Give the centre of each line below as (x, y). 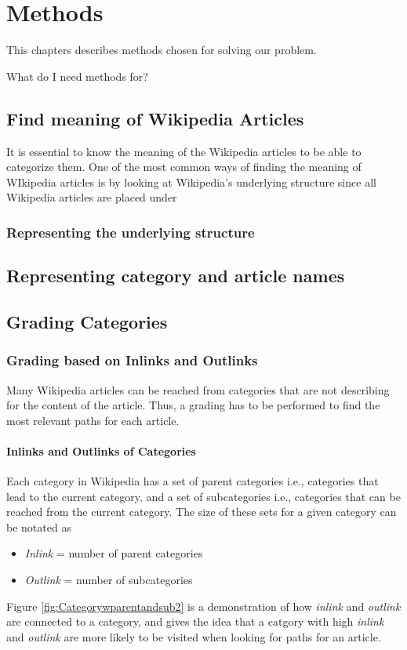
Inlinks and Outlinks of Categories (101, 450)
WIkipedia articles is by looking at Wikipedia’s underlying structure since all (191, 182)
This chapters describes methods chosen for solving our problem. (162, 50)
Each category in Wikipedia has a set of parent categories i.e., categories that (193, 481)
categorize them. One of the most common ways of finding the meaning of (184, 167)
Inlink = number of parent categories (114, 553)
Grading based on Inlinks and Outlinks (132, 360)
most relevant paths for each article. (93, 420)
